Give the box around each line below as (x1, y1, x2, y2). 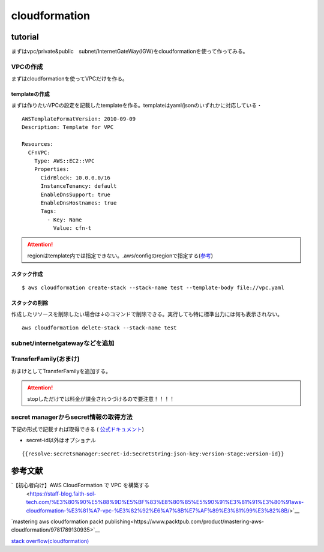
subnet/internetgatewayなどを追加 (11, 339, 115, 347)
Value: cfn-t (53, 225, 92, 232)
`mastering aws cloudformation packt (11, 518, 104, 525)
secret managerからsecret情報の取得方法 (11, 413, 133, 421)
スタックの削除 (11, 299, 48, 307)
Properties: (34, 166, 70, 173)
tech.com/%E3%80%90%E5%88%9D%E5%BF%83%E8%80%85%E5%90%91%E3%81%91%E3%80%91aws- (26, 499, 304, 506)
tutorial (11, 32, 39, 42)
